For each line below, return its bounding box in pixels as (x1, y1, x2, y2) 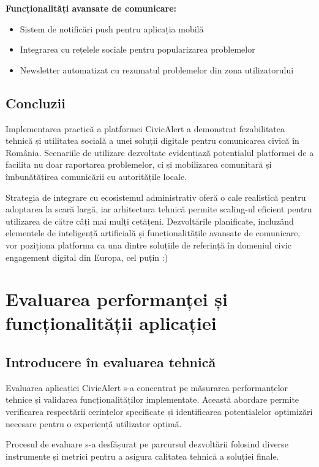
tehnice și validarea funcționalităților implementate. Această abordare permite (6, 393, 299, 406)
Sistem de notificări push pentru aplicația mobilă (20, 22, 204, 35)
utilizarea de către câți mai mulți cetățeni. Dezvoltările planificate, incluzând (6, 214, 294, 227)
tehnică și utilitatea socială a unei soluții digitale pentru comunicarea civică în (6, 134, 299, 147)
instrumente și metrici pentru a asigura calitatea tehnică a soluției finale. (6, 449, 279, 462)
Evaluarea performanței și (6, 286, 228, 312)
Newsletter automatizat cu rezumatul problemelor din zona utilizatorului (20, 63, 294, 76)
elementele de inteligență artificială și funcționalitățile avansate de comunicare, (6, 226, 301, 239)
